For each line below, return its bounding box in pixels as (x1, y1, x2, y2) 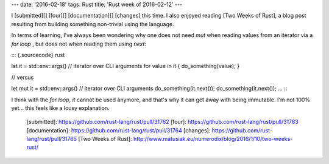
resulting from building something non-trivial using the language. (11, 20, 174, 27)
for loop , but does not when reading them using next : (11, 40, 146, 47)
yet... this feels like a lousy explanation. (11, 104, 110, 112)
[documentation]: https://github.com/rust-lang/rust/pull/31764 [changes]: (26, 126, 211, 134)
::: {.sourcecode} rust (11, 51, 65, 58)
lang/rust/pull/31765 (26, 135, 77, 143)
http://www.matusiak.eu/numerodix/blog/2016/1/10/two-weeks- (133, 135, 293, 143)
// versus (11, 73, 34, 81)
